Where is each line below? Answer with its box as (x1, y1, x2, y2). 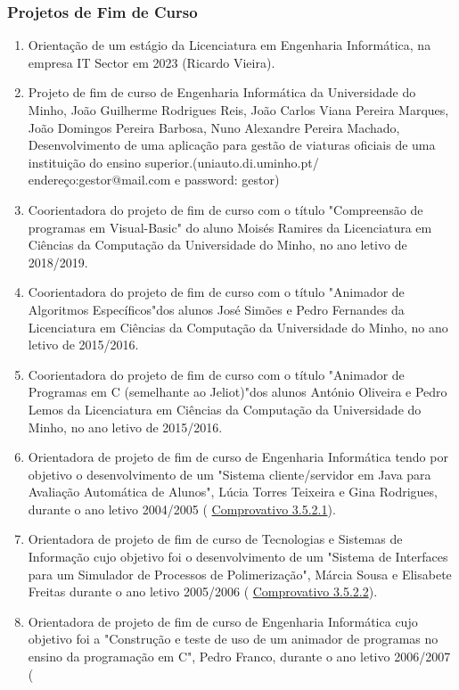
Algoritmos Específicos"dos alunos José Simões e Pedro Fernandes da (28, 300, 405, 318)
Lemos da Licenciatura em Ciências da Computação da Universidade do (28, 399, 422, 418)
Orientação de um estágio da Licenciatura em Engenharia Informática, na (28, 36, 431, 54)
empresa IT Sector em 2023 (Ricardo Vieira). (28, 53, 275, 71)
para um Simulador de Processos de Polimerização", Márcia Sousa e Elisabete (28, 564, 452, 583)
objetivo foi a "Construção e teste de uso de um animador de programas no (28, 629, 439, 648)
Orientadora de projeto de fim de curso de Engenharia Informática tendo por (28, 448, 448, 466)
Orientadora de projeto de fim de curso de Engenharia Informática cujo (28, 612, 418, 630)
